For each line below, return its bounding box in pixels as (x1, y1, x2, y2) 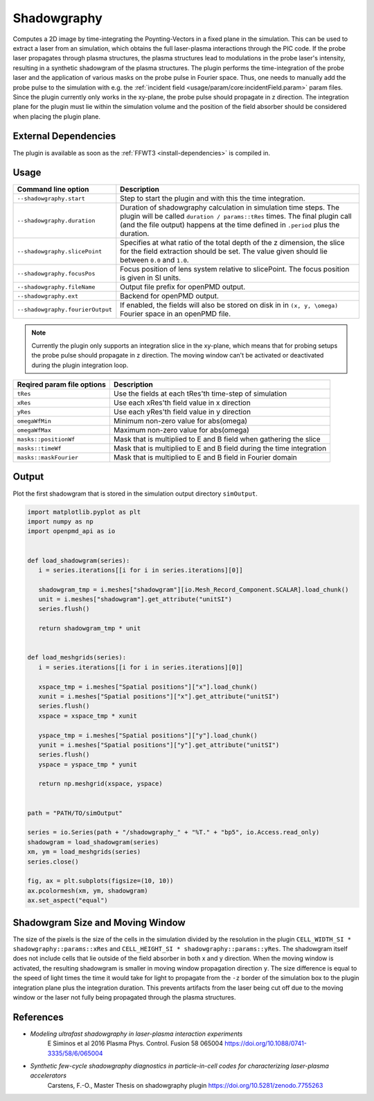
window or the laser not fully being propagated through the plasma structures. (12, 993, 236, 1002)
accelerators (30, 1071, 67, 1079)
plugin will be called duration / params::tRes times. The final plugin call (120, 212, 353, 221)
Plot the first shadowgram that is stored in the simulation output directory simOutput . (12, 489, 258, 498)
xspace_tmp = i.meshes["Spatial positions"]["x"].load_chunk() (38, 682, 258, 691)
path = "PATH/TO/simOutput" (27, 809, 123, 817)
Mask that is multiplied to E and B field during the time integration (113, 444, 327, 453)
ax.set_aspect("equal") (27, 896, 109, 905)
